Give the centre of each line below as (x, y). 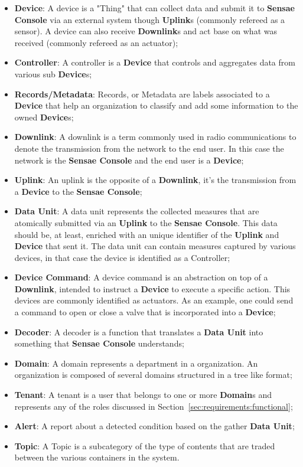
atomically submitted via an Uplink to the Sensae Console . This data (146, 222)
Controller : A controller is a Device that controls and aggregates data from (155, 62)
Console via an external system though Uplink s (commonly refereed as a (150, 19)
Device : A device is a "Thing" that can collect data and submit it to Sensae (154, 8)
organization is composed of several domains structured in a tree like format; (153, 375)
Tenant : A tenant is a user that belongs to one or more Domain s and (143, 395)
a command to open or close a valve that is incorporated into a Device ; (145, 312)
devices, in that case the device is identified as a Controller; (122, 257)
